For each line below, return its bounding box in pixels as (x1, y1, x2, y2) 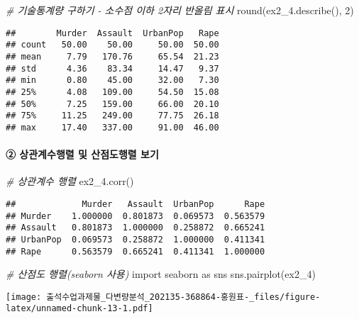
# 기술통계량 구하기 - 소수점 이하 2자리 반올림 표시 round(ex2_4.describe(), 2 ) (6, 3, 354, 17)
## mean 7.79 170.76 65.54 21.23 (6, 51, 219, 62)
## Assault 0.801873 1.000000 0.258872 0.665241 (6, 223, 265, 233)
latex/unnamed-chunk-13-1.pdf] (6, 303, 153, 314)
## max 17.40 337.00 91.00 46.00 (6, 122, 219, 133)
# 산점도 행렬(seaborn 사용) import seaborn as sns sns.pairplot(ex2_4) (6, 267, 316, 281)
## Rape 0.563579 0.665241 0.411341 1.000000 (6, 246, 265, 257)
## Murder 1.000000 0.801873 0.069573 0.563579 (6, 211, 265, 221)
